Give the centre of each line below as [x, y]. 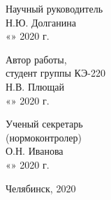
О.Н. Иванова [35, 151]
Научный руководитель [54, 8]
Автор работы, [36, 59]
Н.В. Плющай [35, 86]
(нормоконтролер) [44, 137]
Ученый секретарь [44, 124]
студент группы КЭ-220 [55, 73]
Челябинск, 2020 [41, 188]
